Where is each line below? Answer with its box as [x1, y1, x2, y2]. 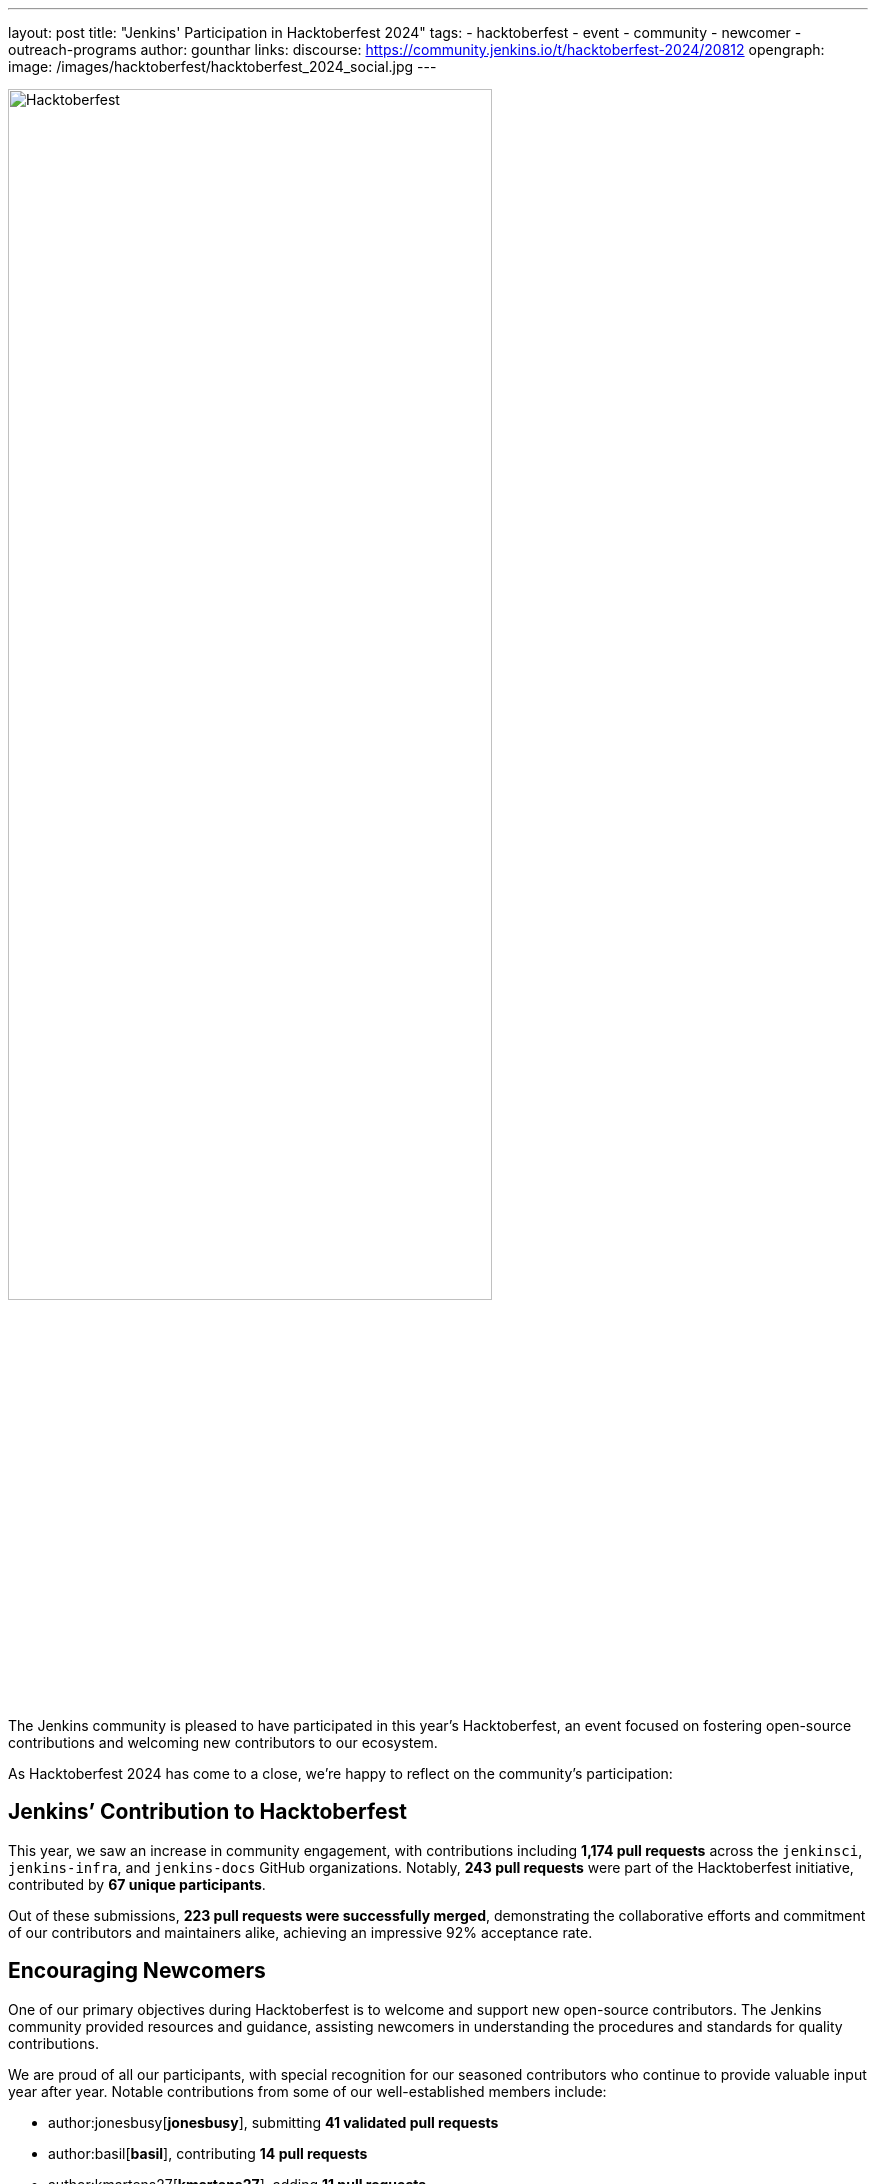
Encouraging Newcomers [8, 1958, 266, 1984]
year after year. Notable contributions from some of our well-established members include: [8, 2082, 607, 2100]
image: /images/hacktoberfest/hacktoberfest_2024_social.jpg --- [8, 58, 437, 75]
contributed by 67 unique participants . [8, 1875, 266, 1893]
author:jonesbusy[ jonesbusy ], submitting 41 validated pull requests [48, 2113, 499, 2131]
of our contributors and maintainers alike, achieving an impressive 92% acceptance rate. [8, 1923, 593, 1941]
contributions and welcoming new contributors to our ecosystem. [8, 1734, 438, 1751]
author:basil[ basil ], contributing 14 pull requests [48, 2144, 368, 2162]
